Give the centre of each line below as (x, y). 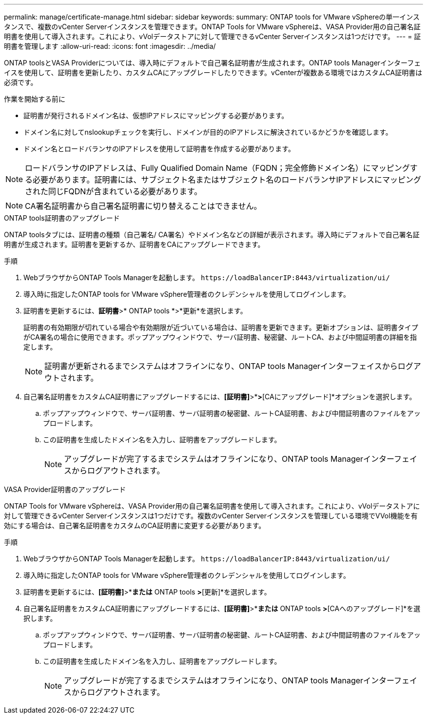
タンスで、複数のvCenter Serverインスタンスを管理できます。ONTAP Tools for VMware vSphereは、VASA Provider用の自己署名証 (212, 27)
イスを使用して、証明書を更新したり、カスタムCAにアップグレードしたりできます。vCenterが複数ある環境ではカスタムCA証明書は (213, 72)
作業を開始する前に (35, 99)
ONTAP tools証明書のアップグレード (62, 218)
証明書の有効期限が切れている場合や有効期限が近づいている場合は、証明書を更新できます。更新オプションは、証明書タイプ (221, 327)
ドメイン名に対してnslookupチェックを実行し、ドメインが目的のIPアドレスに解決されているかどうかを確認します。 (208, 132)
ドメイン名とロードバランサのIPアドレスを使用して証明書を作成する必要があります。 (159, 149)
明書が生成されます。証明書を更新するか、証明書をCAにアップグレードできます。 (134, 244)
